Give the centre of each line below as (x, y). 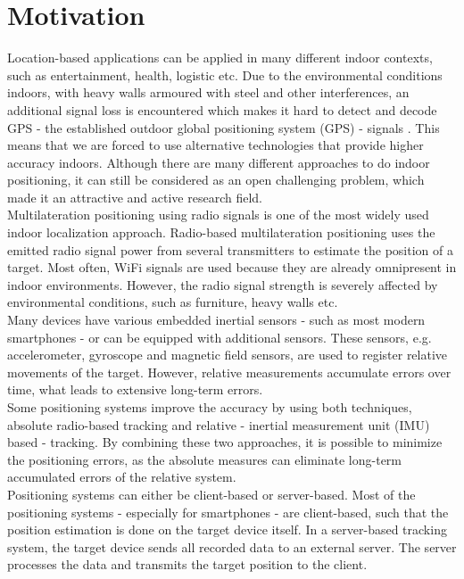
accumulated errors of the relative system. (122, 477)
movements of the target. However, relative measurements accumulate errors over (229, 372)
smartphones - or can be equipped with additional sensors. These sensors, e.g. (220, 337)
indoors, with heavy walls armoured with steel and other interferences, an (208, 92)
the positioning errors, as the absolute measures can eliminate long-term (205, 459)
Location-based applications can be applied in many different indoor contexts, (220, 58)
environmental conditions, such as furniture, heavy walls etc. (173, 302)
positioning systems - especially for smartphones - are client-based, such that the (228, 512)
